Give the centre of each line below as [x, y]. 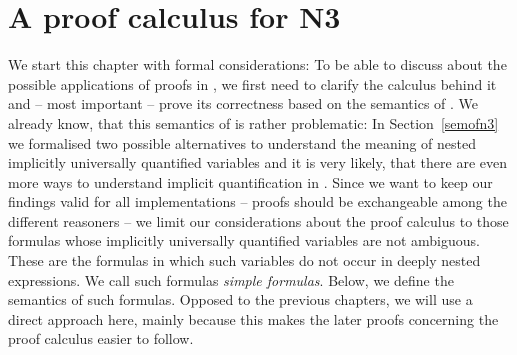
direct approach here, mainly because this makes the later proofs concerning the [253, 318]
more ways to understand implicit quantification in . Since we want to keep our [250, 181]
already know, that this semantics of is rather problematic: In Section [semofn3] [253, 122]
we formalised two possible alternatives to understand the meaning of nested [242, 142]
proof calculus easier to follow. [101, 338]
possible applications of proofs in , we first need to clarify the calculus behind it [252, 83]
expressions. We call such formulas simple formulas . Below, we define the [231, 279]
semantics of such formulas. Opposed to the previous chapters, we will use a [240, 299]
